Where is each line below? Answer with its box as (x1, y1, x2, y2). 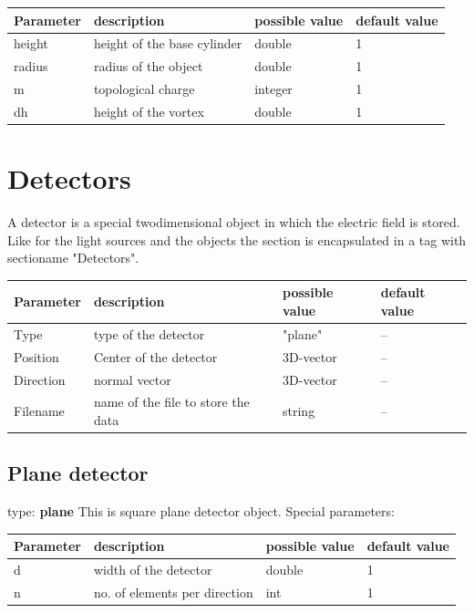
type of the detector (93, 324, 205, 343)
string (283, 401, 315, 421)
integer (254, 79, 293, 99)
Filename (14, 401, 65, 421)
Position (14, 347, 59, 366)
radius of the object (93, 57, 203, 76)
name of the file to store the (93, 392, 250, 411)
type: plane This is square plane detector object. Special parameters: (7, 502, 395, 521)
